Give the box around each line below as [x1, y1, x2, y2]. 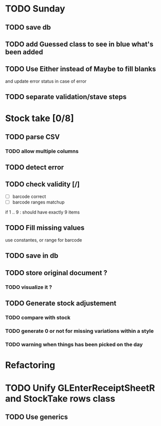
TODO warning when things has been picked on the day [5, 341, 143, 348]
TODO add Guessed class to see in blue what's [5, 40, 153, 48]
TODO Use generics [5, 413, 68, 421]
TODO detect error [5, 163, 64, 172]
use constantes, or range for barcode [5, 237, 82, 243]
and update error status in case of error [5, 78, 86, 84]
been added [5, 48, 43, 56]
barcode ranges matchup [12, 199, 65, 205]
